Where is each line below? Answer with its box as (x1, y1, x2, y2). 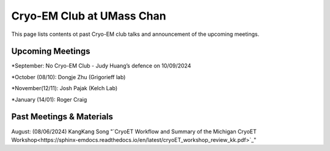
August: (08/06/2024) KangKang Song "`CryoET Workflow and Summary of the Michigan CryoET (11, 128, 257, 135)
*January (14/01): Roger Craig (11, 96, 87, 103)
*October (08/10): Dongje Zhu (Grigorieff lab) (11, 73, 126, 80)
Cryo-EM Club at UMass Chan (11, 9, 166, 23)
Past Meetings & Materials (11, 111, 113, 122)
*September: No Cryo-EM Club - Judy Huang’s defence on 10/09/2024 (11, 62, 191, 69)
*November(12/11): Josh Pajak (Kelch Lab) (11, 85, 118, 92)
